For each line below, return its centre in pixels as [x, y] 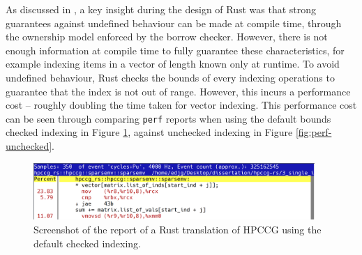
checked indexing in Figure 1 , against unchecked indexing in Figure [149, 132]
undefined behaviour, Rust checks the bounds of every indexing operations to [170, 77]
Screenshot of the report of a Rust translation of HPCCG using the [178, 229]
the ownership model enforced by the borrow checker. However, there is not [167, 37]
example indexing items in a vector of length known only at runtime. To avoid [173, 64]
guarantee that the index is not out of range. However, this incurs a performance [178, 91]
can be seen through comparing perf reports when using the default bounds [168, 118]
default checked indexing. [88, 243]
